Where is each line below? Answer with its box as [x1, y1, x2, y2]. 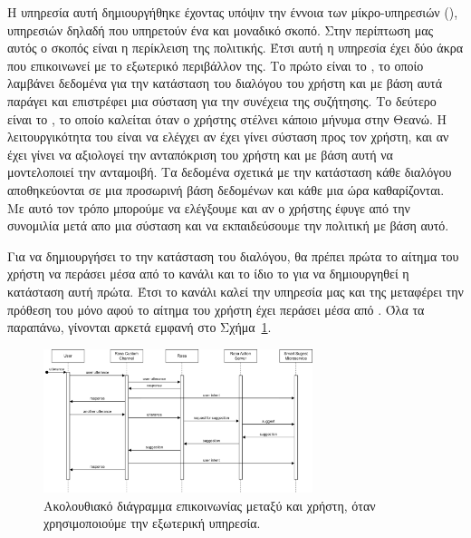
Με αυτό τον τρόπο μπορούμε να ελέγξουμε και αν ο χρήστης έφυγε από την [7, 198, 410, 217]
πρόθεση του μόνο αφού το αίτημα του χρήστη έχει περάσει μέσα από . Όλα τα [7, 299, 425, 318]
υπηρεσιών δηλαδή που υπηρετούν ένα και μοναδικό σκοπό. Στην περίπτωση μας [7, 20, 434, 39]
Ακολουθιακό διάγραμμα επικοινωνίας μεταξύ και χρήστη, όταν [43, 495, 376, 514]
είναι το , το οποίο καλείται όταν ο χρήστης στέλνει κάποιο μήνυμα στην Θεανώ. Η [7, 109, 447, 128]
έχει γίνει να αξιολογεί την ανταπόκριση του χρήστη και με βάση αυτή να [7, 144, 393, 163]
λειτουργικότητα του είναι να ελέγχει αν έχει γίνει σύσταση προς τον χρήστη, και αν [7, 127, 449, 146]
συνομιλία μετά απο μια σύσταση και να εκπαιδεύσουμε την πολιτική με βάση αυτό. [7, 216, 449, 235]
